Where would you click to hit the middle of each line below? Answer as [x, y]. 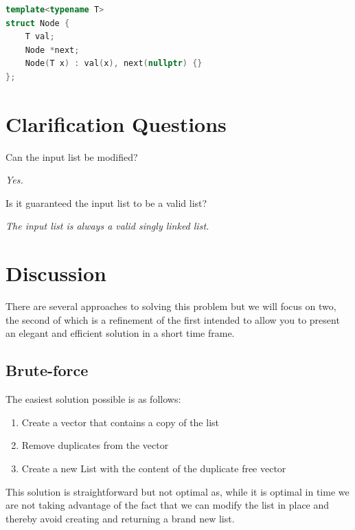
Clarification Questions [116, 123]
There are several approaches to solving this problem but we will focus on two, [171, 306]
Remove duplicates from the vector [95, 445]
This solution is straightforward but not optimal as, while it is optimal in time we [177, 491]
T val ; [40, 37]
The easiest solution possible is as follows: [93, 399]
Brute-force [47, 370]
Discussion [56, 273]
